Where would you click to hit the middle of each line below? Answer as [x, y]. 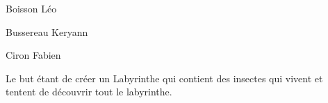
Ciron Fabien [33, 55]
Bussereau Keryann [47, 31]
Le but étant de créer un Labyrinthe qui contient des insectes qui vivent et [164, 78]
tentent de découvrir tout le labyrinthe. [89, 92]
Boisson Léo [31, 8]
